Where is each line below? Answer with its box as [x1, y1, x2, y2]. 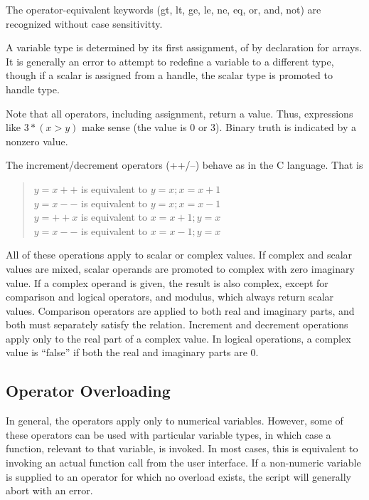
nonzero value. [6, 133, 68, 148]
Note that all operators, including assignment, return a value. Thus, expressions [6, 105, 353, 120]
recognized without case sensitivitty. [6, 16, 163, 31]
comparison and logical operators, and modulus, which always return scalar [6, 289, 334, 304]
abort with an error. [6, 483, 93, 498]
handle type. [6, 81, 60, 96]
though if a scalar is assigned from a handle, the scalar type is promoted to [6, 68, 333, 83]
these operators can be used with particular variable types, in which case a [6, 427, 331, 442]
